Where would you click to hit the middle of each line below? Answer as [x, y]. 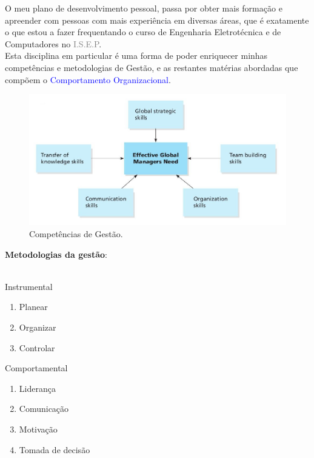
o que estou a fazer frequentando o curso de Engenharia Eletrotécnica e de [143, 32]
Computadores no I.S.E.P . [53, 43]
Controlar [37, 347]
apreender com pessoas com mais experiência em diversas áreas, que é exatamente [157, 20]
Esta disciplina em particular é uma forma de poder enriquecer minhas [136, 56]
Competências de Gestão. [76, 234]
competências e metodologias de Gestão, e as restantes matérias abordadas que [152, 67]
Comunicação [44, 409]
